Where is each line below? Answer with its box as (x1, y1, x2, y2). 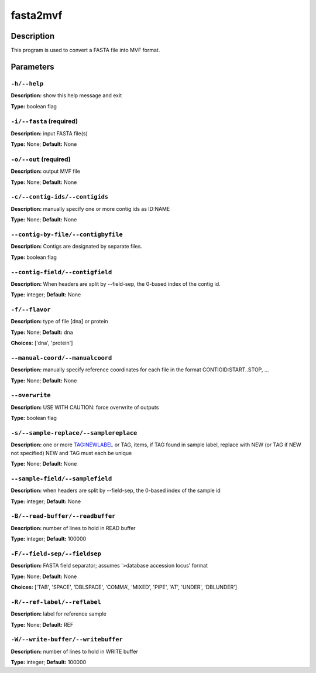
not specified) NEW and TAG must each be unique (11, 449, 132, 456)
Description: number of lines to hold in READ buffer (11, 524, 136, 531)
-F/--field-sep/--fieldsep (11, 550, 102, 558)
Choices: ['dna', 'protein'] (11, 340, 73, 347)
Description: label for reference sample (11, 610, 107, 617)
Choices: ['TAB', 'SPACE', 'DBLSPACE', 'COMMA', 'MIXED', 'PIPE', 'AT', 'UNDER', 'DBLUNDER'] (11, 583, 237, 591)
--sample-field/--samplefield (11, 474, 112, 483)
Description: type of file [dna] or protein (11, 318, 108, 325)
